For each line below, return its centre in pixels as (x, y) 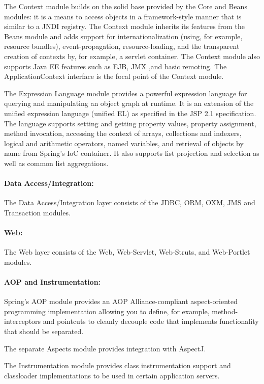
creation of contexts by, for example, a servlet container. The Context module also (132, 56)
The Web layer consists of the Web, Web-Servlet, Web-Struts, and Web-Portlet (127, 252)
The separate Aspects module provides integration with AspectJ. (105, 348)
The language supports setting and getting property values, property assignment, (130, 123)
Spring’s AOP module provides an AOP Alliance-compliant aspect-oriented (121, 301)
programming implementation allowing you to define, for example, (107, 311)
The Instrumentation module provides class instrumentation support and (118, 365)
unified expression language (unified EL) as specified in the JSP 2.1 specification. (130, 113)
